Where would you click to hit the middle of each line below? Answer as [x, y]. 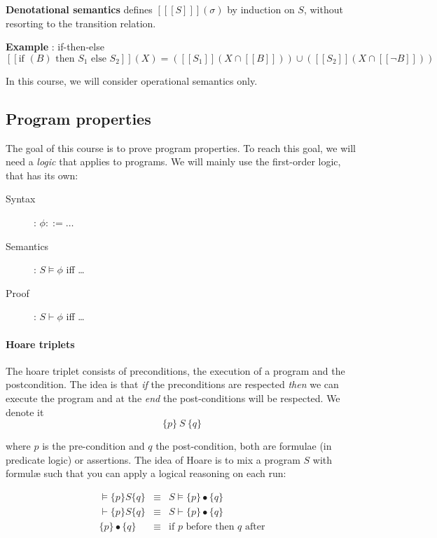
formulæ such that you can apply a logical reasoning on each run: [146, 473]
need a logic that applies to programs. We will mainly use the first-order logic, [173, 161]
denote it [25, 412]
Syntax [21, 199]
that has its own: [42, 175]
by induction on [261, 9]
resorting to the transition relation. [81, 23]
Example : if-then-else [55, 47]
